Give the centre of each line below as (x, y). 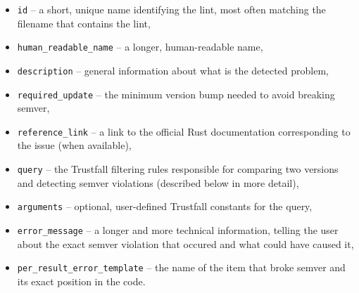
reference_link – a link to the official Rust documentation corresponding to (184, 131)
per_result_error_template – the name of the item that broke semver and (181, 267)
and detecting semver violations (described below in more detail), (158, 182)
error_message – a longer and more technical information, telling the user (178, 229)
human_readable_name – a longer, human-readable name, (140, 47)
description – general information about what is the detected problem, (173, 70)
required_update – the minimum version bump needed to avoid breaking (176, 94)
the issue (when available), (74, 145)
